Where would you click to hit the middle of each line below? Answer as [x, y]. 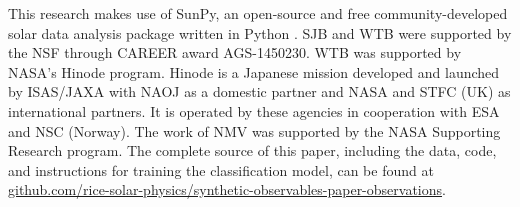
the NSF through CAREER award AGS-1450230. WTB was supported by [235, 52]
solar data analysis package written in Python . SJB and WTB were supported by [260, 32]
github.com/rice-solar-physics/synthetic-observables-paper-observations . [227, 189]
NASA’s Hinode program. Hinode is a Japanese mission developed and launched [254, 71]
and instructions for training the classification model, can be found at [221, 169]
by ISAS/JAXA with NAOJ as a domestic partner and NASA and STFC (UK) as [259, 91]
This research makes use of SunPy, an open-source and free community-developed [258, 13]
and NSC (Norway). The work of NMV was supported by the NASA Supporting [254, 130]
